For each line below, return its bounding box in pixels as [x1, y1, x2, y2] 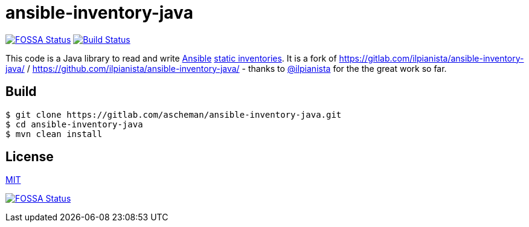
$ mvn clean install [5, 129, 103, 139]
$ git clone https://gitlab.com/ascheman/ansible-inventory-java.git [5, 109, 342, 120]
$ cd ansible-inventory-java [5, 119, 143, 129]
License [5, 149, 54, 165]
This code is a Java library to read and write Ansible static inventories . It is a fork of [5, 53, 337, 63]
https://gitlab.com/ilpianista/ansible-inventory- [339, 53, 524, 63]
